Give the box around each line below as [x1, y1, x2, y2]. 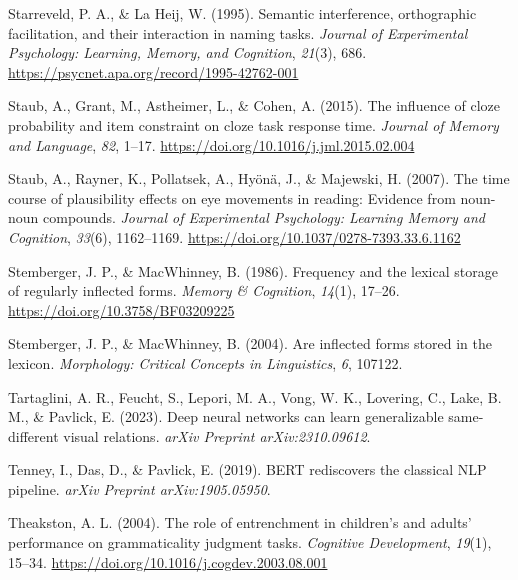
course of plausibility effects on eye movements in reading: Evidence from [8, 187, 456, 208]
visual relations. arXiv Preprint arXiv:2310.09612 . [63, 425, 371, 446]
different [8, 425, 59, 446]
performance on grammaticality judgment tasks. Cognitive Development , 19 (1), [8, 532, 492, 553]
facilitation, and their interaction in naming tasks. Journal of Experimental [8, 22, 468, 43]
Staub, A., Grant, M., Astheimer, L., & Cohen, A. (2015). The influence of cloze [8, 95, 501, 116]
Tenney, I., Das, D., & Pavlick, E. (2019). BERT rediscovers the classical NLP [8, 459, 487, 480]
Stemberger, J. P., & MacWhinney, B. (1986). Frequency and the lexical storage [8, 260, 498, 281]
